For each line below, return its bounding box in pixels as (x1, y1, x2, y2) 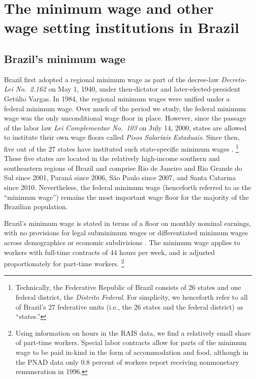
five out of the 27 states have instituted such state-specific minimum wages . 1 (4, 142, 239, 154)
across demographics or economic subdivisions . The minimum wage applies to (4, 237, 240, 247)
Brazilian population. (4, 201, 68, 212)
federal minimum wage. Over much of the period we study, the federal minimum (4, 103, 246, 113)
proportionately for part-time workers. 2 (4, 257, 125, 268)
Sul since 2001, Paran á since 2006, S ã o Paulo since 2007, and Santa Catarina (4, 172, 236, 183)
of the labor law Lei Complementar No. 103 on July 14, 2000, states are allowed (4, 122, 247, 132)
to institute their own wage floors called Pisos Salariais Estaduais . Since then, (4, 132, 240, 142)
